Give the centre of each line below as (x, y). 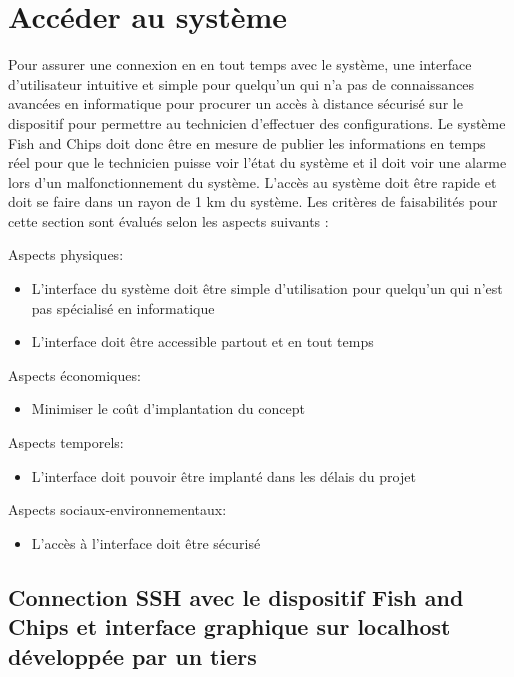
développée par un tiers (132, 655)
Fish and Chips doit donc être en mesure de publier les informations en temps (247, 142)
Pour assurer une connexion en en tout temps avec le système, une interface (240, 64)
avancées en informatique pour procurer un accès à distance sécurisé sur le (235, 103)
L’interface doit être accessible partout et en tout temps (202, 341)
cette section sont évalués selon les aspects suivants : (168, 220)
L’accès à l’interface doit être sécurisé (146, 542)
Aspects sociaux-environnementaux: (117, 509)
